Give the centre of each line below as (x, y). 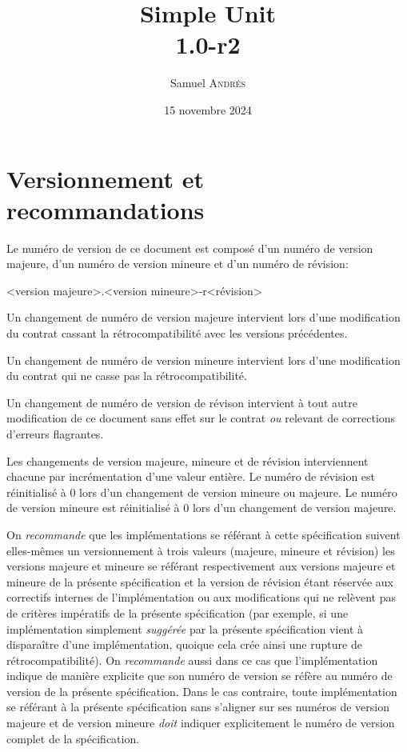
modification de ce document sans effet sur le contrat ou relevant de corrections (201, 418)
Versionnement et (106, 178)
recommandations (106, 209)
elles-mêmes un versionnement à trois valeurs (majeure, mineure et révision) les (201, 550)
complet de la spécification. (73, 738)
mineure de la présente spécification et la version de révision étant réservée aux (200, 581)
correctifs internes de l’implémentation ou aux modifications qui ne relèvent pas (201, 597)
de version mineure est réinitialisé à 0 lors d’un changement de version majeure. (202, 508)
